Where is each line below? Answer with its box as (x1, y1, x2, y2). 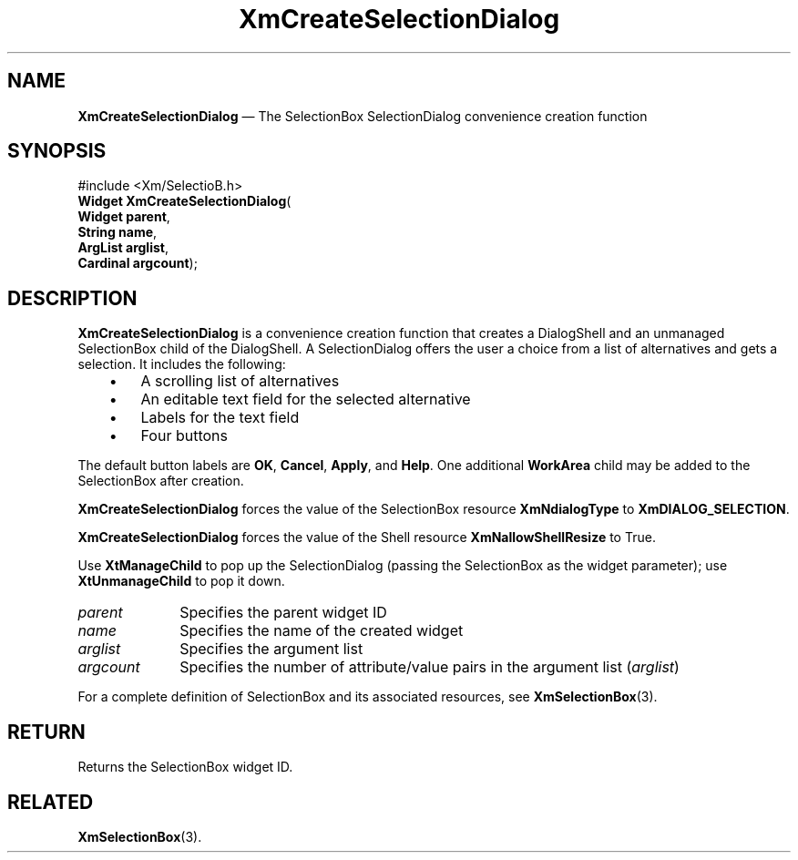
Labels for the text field (140, 408, 300, 427)
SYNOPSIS (7, 139, 107, 163)
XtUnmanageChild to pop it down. (77, 573, 285, 589)
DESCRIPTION (7, 286, 138, 310)
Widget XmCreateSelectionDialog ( (77, 193, 292, 210)
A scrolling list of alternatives (140, 372, 340, 391)
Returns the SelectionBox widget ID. (77, 759, 293, 775)
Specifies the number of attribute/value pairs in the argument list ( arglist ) (179, 658, 680, 677)
